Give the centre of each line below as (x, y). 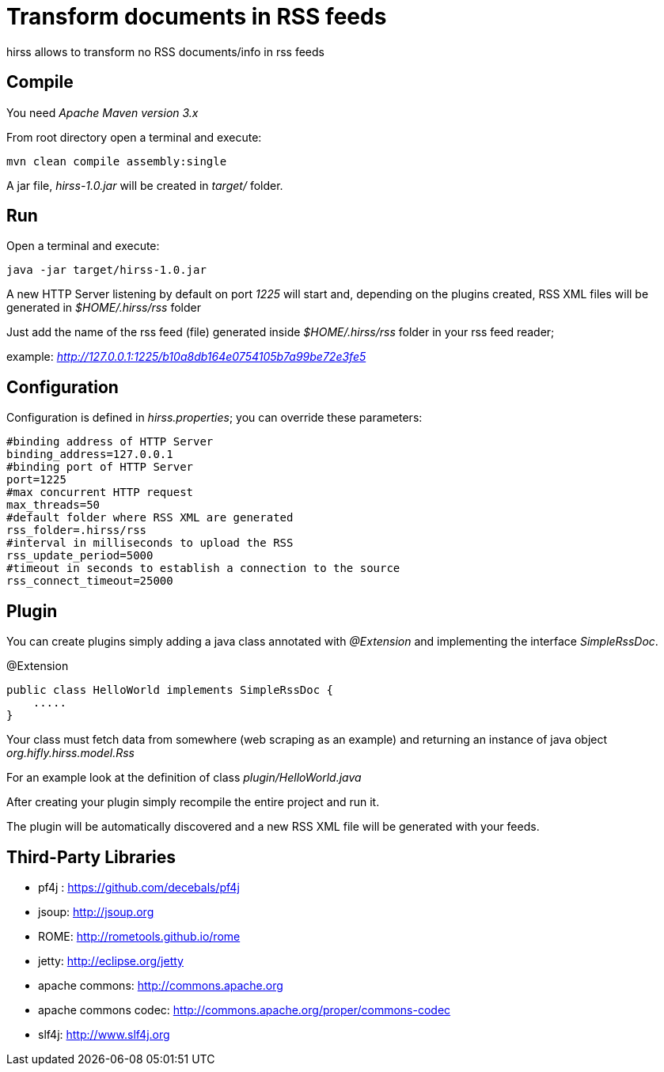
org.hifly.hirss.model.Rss (70, 753)
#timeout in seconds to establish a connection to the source (203, 568)
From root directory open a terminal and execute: (134, 137)
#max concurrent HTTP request (100, 492)
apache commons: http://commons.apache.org (161, 985)
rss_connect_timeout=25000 (90, 581)
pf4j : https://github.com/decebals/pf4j (139, 887)
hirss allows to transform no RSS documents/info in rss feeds (165, 51)
